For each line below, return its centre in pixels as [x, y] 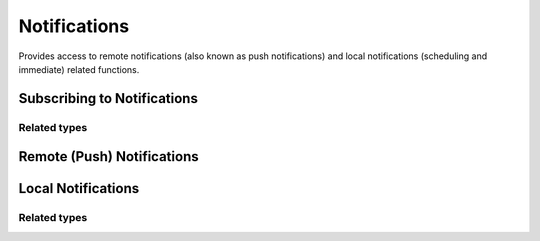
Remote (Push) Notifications [108, 156]
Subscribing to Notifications [108, 98]
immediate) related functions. [79, 69]
